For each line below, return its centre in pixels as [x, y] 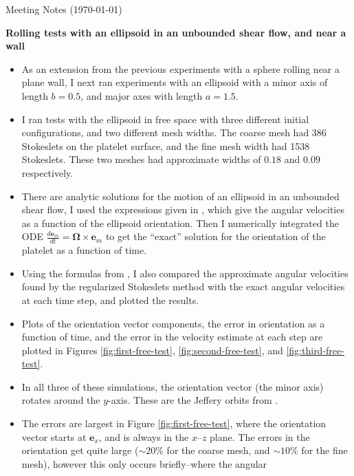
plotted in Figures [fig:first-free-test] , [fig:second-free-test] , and [152, 350]
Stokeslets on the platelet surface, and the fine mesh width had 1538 [166, 145]
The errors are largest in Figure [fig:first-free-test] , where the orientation [174, 423]
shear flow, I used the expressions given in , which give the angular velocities [183, 209]
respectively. [47, 172]
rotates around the [61, 400]
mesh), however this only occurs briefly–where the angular [144, 463]
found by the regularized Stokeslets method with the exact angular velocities [183, 286]
